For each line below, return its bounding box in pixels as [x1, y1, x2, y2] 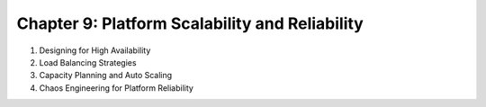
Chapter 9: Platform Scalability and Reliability [16, 13, 364, 33]
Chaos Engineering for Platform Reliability [39, 82, 193, 94]
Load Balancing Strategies [39, 57, 137, 67]
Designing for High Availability [39, 45, 151, 56]
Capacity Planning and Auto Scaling [39, 70, 173, 81]
